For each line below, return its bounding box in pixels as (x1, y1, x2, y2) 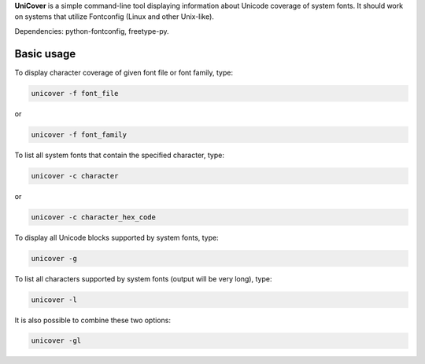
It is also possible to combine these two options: (14, 315, 171, 325)
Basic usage (14, 47, 76, 61)
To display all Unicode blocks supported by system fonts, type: (14, 233, 220, 242)
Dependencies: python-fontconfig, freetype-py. (14, 26, 169, 35)
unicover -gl (31, 336, 82, 345)
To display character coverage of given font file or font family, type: (14, 68, 234, 77)
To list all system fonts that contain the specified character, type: (14, 150, 224, 160)
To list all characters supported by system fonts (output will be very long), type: (14, 274, 272, 283)
